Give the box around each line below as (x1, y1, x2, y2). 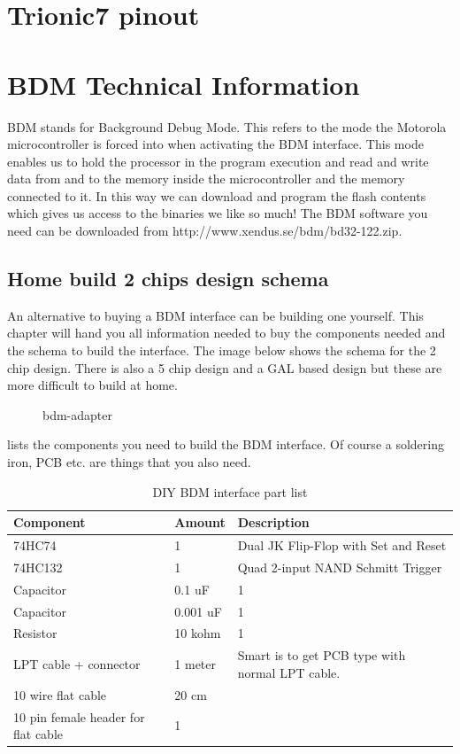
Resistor (13, 624, 57, 642)
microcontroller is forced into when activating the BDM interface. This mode (7, 135, 424, 153)
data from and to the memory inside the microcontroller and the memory (7, 169, 405, 188)
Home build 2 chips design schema (7, 265, 329, 292)
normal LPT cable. (237, 663, 341, 681)
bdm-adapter (42, 405, 113, 424)
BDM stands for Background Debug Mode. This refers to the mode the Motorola (7, 117, 447, 136)
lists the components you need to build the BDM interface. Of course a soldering (7, 435, 444, 454)
